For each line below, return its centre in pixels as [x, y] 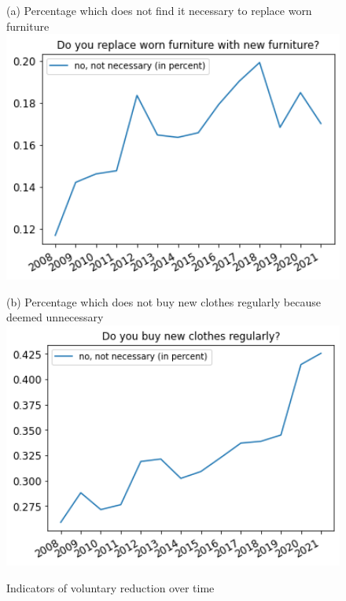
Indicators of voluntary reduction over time [110, 587]
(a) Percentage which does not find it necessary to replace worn [159, 10]
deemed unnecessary [55, 317]
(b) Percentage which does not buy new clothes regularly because [164, 301]
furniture [28, 26]
